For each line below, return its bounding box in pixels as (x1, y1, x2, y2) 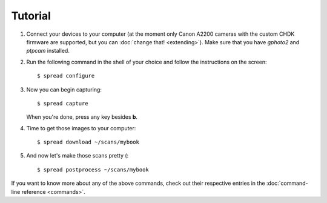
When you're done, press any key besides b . (26, 113, 138, 121)
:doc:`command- (266, 179, 308, 187)
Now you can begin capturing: (26, 85, 102, 93)
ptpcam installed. (26, 47, 70, 55)
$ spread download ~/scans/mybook (37, 139, 139, 145)
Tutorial (11, 9, 51, 22)
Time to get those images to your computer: (26, 124, 136, 131)
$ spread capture (37, 100, 88, 107)
